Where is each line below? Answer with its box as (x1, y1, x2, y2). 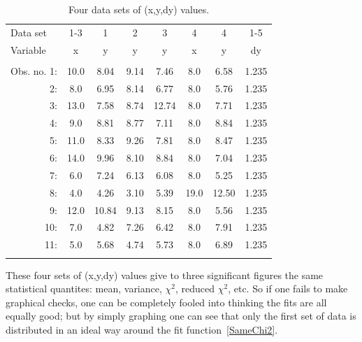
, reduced (175, 281, 215, 296)
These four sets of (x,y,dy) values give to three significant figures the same (6, 267, 324, 282)
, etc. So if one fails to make (228, 281, 348, 296)
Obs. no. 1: (10, 63, 57, 78)
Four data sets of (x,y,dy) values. (68, 2, 210, 16)
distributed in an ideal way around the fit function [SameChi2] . (6, 322, 278, 336)
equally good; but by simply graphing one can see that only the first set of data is (6, 308, 356, 323)
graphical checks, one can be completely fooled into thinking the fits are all (6, 294, 327, 309)
